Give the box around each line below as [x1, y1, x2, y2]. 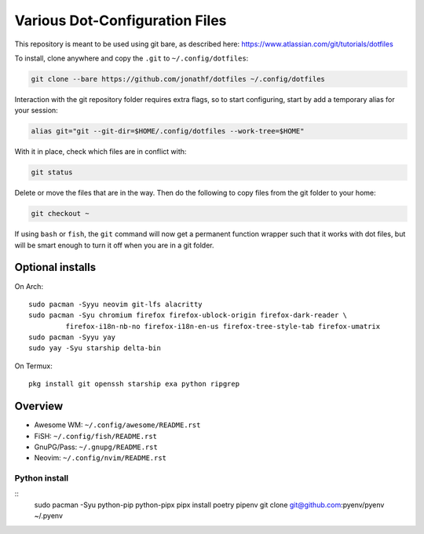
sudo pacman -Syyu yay [28, 333, 116, 342]
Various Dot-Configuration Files [14, 12, 227, 29]
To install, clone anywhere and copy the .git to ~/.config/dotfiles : [14, 53, 249, 63]
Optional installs [14, 261, 97, 274]
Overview [14, 400, 64, 413]
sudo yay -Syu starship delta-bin [28, 344, 161, 353]
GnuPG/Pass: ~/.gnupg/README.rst [34, 442, 159, 452]
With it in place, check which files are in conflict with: [14, 147, 187, 156]
